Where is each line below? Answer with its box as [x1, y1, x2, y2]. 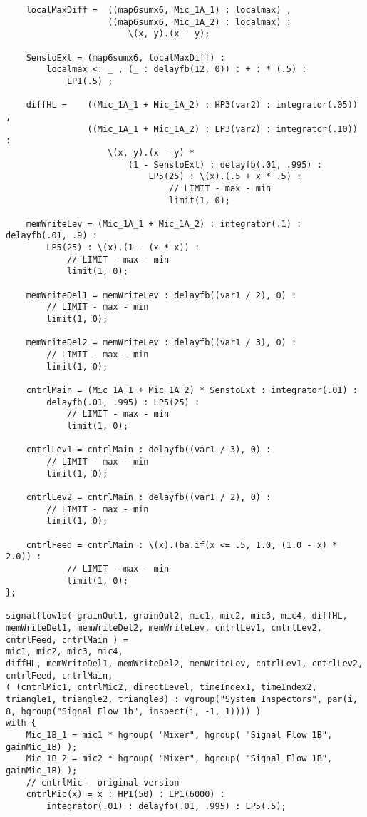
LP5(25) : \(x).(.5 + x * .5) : [148, 171, 302, 182]
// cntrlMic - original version [26, 777, 180, 788]
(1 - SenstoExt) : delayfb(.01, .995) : [128, 159, 322, 170]
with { [6, 718, 36, 729]
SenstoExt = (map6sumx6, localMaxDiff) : [26, 52, 225, 63]
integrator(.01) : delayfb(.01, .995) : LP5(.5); [46, 801, 286, 811]
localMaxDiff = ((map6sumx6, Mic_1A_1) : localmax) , [26, 5, 291, 15]
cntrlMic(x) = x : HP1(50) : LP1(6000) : [26, 789, 225, 800]
